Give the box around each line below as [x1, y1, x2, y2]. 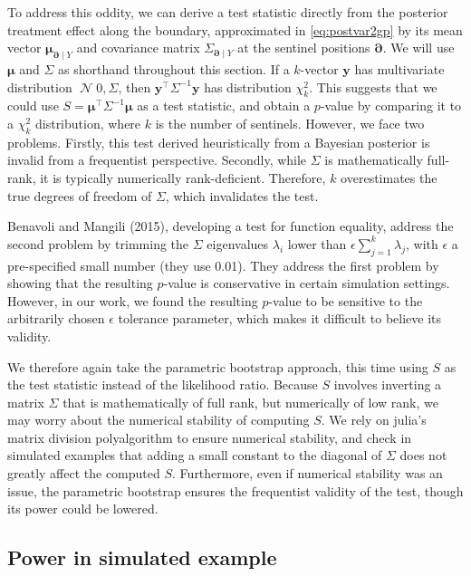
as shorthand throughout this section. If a [58, 59, 290, 78]
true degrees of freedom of [7, 186, 152, 205]
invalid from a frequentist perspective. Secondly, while [7, 150, 307, 169]
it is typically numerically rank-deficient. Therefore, [40, 168, 326, 187]
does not [399, 446, 447, 465]
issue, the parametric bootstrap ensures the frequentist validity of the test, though [7, 481, 464, 500]
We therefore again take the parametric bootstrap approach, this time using [7, 357, 428, 376]
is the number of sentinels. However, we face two [155, 113, 425, 132]
